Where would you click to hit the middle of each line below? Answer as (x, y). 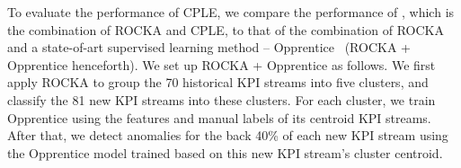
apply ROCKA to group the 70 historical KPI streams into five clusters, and (218, 82)
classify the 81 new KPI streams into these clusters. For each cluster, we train (222, 99)
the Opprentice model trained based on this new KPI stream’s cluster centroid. (225, 152)
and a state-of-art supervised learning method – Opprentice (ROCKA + (209, 47)
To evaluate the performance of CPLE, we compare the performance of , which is (231, 12)
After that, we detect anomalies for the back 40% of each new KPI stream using (228, 135)
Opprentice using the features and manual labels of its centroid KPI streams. (219, 117)
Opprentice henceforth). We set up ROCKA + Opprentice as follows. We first (222, 64)
